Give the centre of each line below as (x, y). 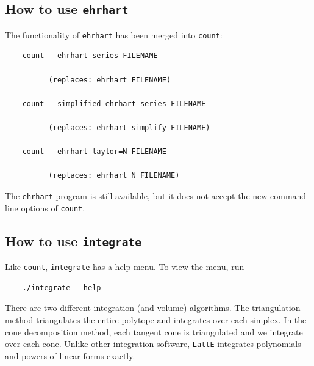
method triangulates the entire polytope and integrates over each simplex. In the (156, 319)
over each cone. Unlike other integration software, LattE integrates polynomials (153, 344)
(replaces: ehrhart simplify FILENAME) (129, 128)
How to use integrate (73, 240)
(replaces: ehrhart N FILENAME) (114, 176)
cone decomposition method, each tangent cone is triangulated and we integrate (154, 331)
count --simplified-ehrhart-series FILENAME (114, 104)
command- (290, 195)
